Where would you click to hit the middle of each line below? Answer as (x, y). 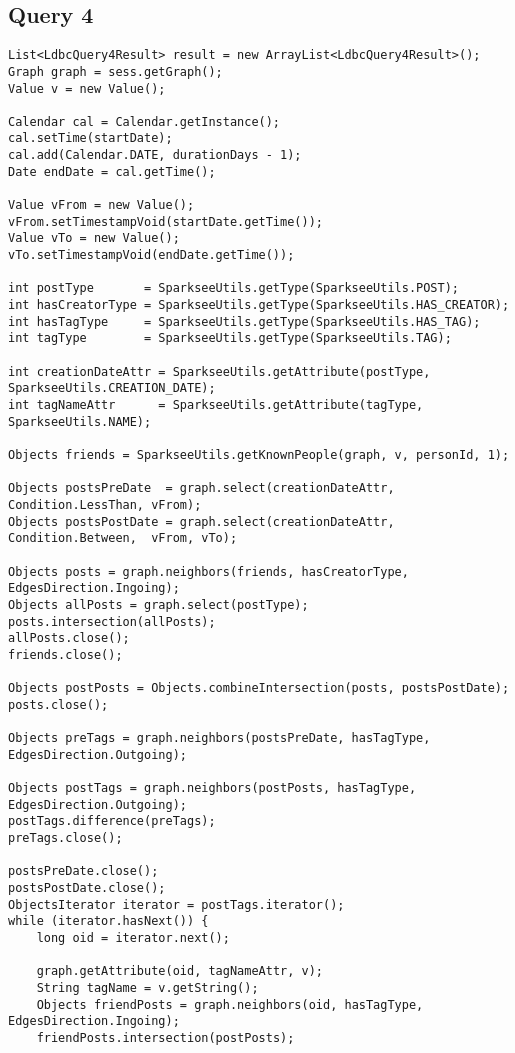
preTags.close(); (65, 838)
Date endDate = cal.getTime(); (112, 171)
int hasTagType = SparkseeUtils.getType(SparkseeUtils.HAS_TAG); (244, 321)
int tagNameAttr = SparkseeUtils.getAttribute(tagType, (216, 404)
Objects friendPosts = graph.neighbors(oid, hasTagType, (230, 1004)
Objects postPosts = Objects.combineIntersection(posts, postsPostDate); (259, 688)
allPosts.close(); (69, 638)
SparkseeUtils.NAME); (80, 421)
